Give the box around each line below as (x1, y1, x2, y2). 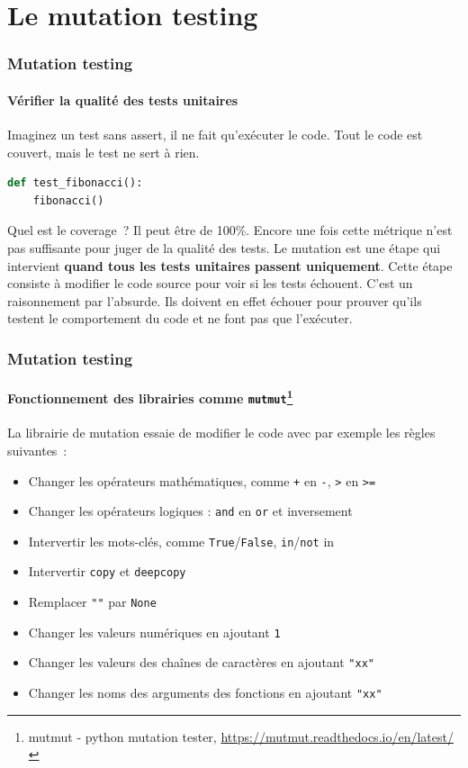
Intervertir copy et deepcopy (28, 562, 186, 581)
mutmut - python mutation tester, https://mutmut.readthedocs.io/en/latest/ (28, 727, 454, 745)
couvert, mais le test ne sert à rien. (7, 142, 200, 161)
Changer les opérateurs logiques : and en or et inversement (28, 501, 353, 520)
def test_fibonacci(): (7, 176, 143, 190)
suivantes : (7, 440, 67, 459)
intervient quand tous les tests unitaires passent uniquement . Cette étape (7, 256, 453, 275)
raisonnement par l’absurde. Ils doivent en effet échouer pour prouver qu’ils (7, 291, 422, 310)
